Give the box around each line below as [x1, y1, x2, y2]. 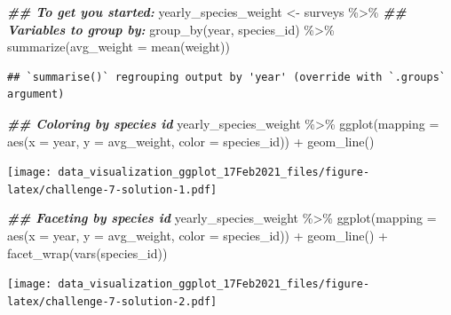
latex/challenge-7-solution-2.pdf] [7, 295, 218, 308]
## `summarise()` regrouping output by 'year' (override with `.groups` [7, 70, 446, 83]
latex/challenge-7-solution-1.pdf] [7, 183, 218, 196]
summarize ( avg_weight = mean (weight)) [7, 37, 230, 56]
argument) [7, 88, 65, 101]
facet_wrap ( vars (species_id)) [7, 243, 168, 262]
